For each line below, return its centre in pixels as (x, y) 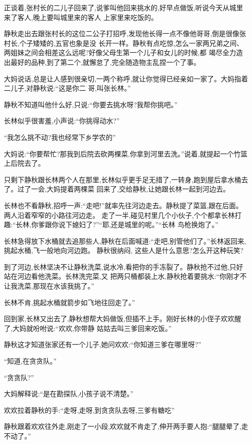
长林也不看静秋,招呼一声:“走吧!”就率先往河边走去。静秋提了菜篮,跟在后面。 (123, 205)
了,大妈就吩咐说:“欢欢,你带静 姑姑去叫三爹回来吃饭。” (88, 328)
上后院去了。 (24, 163)
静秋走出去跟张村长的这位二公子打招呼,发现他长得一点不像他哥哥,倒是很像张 (125, 33)
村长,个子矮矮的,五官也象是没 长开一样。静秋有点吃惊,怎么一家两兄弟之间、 (124, 43)
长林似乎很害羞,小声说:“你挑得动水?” (62, 121)
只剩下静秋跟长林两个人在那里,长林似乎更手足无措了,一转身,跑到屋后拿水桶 (123, 179)
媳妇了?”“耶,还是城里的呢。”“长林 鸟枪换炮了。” (145, 224)
